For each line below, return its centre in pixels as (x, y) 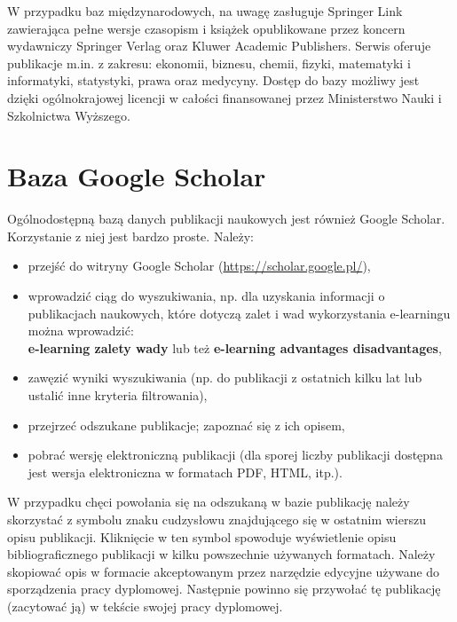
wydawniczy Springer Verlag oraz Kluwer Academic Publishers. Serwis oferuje (219, 46)
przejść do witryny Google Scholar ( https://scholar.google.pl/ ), (199, 266)
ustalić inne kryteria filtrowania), (118, 395)
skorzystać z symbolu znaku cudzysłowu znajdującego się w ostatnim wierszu (217, 519)
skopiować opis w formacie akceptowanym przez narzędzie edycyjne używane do (224, 571)
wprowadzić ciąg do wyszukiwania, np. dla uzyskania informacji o (206, 296)
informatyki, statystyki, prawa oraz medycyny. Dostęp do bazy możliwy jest (213, 80)
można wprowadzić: (81, 331)
